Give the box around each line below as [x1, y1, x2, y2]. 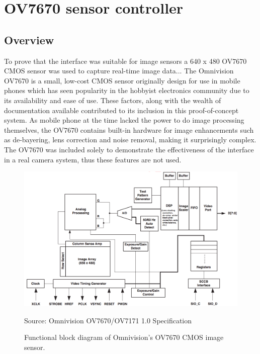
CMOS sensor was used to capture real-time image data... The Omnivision [4, 65, 234, 76]
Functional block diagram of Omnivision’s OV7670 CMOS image [24, 332, 224, 342]
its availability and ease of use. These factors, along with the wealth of [4, 95, 221, 105]
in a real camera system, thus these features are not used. [4, 154, 182, 164]
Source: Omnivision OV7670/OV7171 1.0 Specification [24, 315, 192, 325]
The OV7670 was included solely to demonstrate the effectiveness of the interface [4, 144, 254, 154]
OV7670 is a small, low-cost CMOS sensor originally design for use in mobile [4, 75, 240, 85]
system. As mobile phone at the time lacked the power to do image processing [4, 115, 244, 125]
